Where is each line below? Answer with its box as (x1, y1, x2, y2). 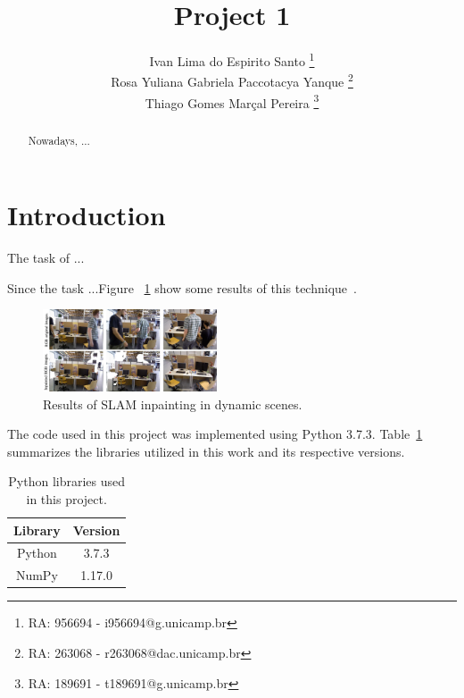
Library (13, 520, 61, 539)
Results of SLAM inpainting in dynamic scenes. (43, 394, 302, 413)
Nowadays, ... (28, 132, 90, 147)
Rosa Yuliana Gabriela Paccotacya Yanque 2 (111, 70, 353, 91)
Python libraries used (8, 472, 126, 491)
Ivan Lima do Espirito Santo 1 (149, 49, 315, 70)
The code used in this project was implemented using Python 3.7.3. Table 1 (7, 425, 423, 443)
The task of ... (7, 248, 85, 267)
